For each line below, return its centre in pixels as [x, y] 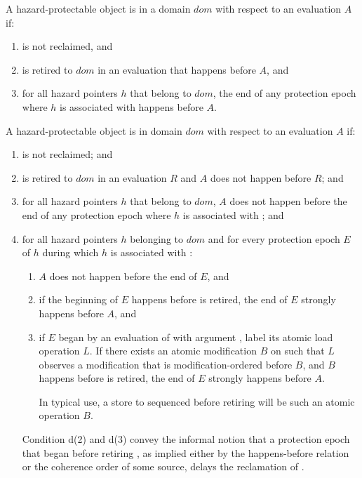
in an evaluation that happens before [177, 69]
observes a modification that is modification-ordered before [166, 364]
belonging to [156, 238]
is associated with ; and [233, 214]
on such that [297, 351]
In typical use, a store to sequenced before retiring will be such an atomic [197, 401]
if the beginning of [79, 299]
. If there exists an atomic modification [173, 351]
